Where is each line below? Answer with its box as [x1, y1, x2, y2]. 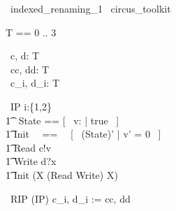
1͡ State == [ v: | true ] [6, 112, 119, 127]
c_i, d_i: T [10, 75, 59, 90]
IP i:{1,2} [10, 99, 52, 113]
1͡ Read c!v [6, 140, 52, 154]
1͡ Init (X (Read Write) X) [6, 167, 118, 182]
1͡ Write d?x [6, 154, 57, 168]
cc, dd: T [10, 61, 50, 76]
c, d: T [10, 48, 40, 63]
